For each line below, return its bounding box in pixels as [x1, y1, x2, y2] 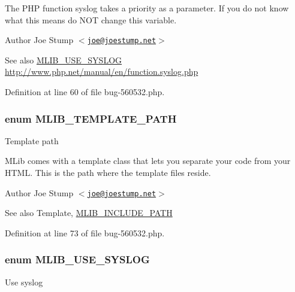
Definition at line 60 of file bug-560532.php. [5, 86, 165, 98]
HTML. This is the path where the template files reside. [5, 166, 211, 179]
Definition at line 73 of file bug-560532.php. [5, 226, 165, 239]
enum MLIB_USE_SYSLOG [5, 252, 150, 267]
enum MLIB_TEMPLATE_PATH [5, 111, 177, 126]
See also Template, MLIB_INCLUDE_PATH [5, 206, 173, 219]
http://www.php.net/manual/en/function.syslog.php [5, 65, 198, 78]
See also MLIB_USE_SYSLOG [5, 53, 122, 66]
